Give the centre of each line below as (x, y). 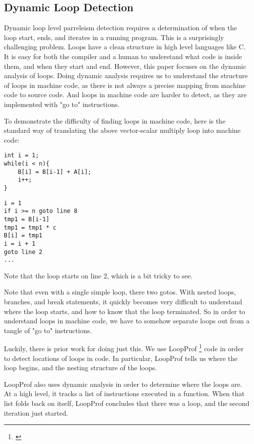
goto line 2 (23, 252)
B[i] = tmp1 (23, 236)
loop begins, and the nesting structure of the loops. (81, 368)
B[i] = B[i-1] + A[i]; (54, 172)
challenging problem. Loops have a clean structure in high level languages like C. (125, 47)
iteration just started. (36, 412)
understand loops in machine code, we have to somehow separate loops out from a (127, 321)
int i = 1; (21, 156)
